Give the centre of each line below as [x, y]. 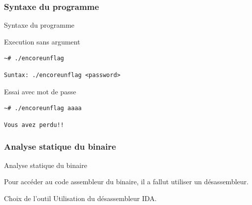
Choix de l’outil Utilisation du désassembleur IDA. [80, 198]
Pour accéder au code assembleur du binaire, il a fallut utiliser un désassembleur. [126, 182]
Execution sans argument [42, 41]
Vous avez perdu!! [34, 125]
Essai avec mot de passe [40, 91]
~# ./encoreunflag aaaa [43, 108]
